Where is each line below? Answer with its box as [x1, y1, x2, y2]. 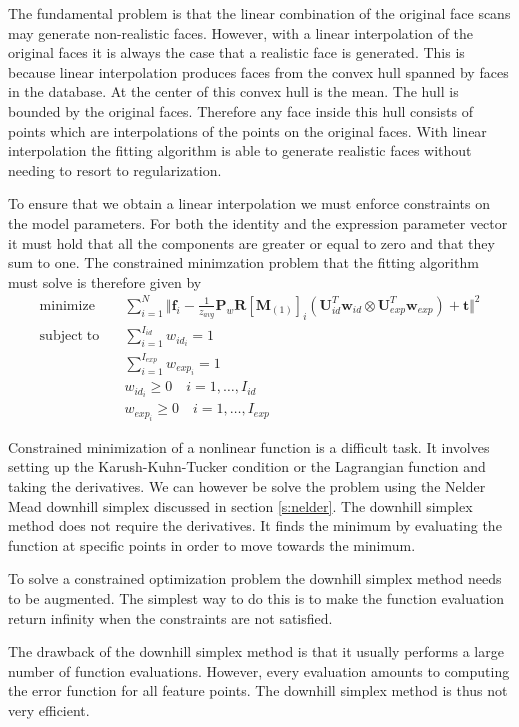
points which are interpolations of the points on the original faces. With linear [8, 120, 487, 141]
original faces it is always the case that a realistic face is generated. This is [8, 42, 465, 63]
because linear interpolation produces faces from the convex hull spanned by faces [8, 61, 509, 82]
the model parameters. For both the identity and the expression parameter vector [8, 212, 508, 233]
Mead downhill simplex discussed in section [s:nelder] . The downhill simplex [8, 495, 473, 516]
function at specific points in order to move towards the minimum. [8, 534, 416, 555]
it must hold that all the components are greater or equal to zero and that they [8, 232, 495, 253]
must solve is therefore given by [8, 271, 202, 292]
